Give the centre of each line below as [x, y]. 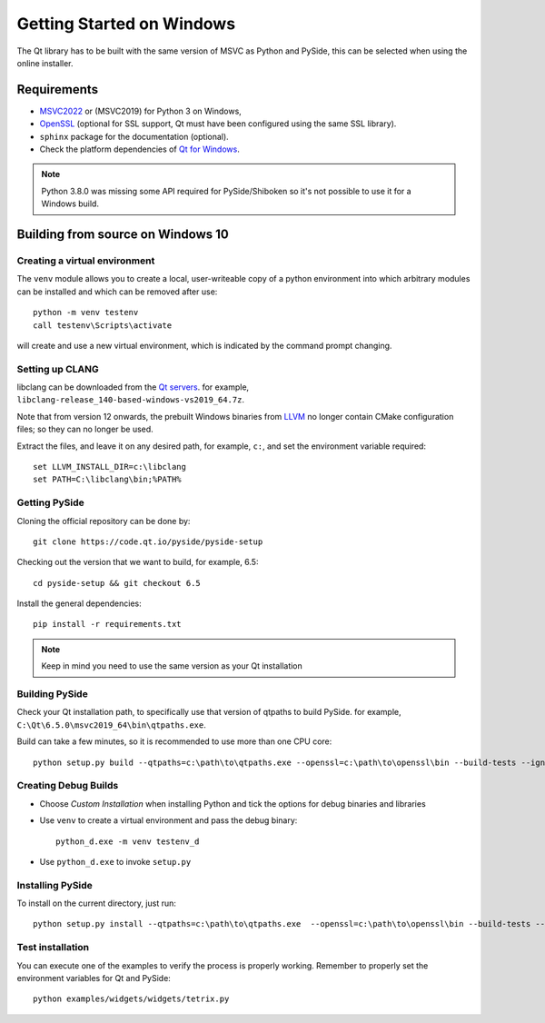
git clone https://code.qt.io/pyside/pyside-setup [148, 541]
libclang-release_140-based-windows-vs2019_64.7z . [131, 400]
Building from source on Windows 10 [123, 234]
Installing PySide [54, 885]
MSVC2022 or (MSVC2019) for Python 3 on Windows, [141, 111]
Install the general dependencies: [79, 603]
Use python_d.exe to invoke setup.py [115, 861]
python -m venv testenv [86, 313]
